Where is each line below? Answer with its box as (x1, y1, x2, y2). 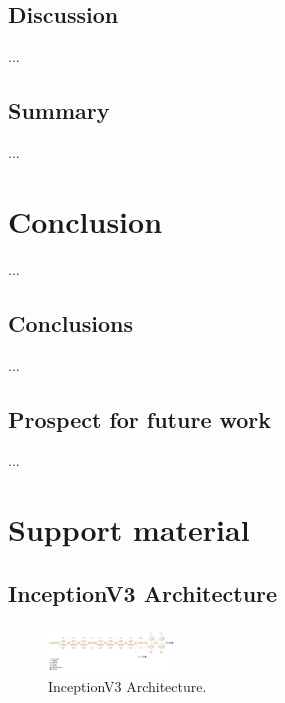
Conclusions (8, 307, 134, 338)
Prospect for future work (8, 403, 272, 434)
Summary (8, 95, 110, 126)
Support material (8, 509, 250, 550)
